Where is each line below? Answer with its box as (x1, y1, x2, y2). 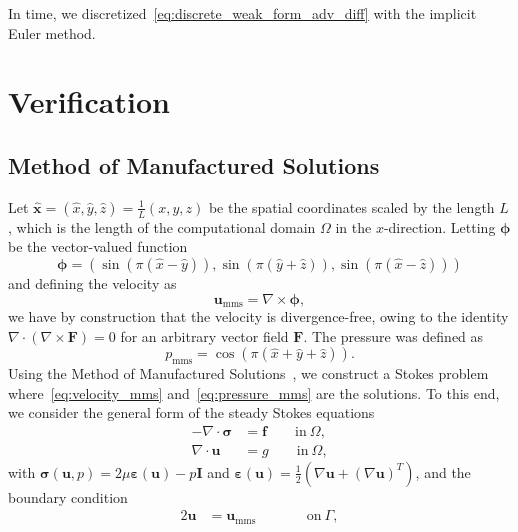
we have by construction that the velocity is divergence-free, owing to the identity (8, 306, 509, 326)
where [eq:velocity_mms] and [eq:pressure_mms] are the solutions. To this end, (8, 382, 500, 403)
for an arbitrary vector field (120, 325, 289, 346)
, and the (415, 461, 471, 482)
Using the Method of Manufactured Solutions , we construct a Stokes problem (8, 362, 489, 383)
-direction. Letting (383, 216, 496, 237)
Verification (8, 81, 170, 122)
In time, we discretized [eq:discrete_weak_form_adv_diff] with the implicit (8, 3, 477, 23)
